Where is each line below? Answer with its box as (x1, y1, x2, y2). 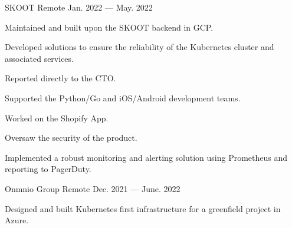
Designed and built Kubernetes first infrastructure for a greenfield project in (5, 202, 281, 214)
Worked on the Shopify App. (5, 111, 109, 124)
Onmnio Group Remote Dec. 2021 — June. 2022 (5, 182, 181, 194)
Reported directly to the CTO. (5, 72, 116, 84)
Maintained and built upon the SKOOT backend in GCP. (5, 21, 214, 33)
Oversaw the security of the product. (5, 131, 137, 144)
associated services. (5, 52, 74, 64)
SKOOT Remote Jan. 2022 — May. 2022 (5, 1, 153, 13)
